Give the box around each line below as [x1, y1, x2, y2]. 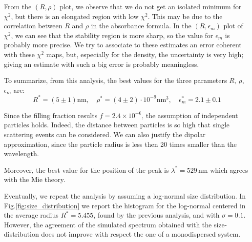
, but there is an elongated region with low [11, 11, 139, 21]
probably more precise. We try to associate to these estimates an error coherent [4, 40, 242, 50]
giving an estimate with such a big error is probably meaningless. [4, 59, 199, 69]
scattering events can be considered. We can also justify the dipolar [4, 129, 206, 140]
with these [4, 49, 35, 59]
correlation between [4, 20, 63, 31]
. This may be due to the [147, 11, 223, 21]
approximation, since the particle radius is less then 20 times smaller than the [4, 139, 237, 149]
